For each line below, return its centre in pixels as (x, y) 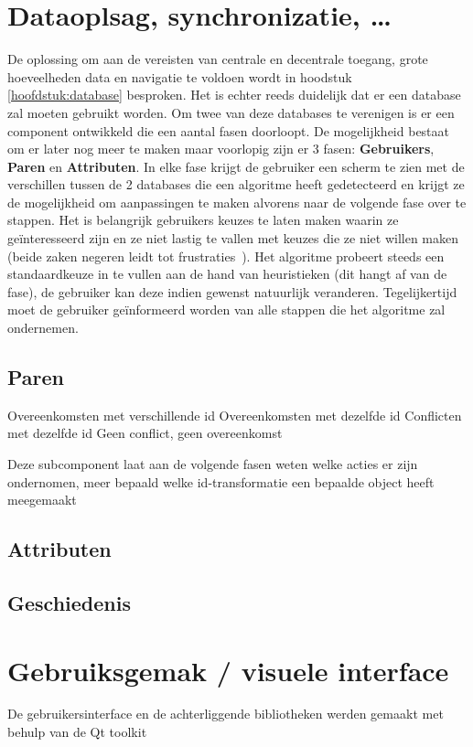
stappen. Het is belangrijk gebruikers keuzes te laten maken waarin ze (203, 220)
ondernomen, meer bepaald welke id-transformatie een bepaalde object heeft (221, 481)
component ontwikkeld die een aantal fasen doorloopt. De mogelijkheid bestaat (229, 130)
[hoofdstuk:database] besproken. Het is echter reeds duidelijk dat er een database (234, 95)
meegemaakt (42, 500)
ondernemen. (43, 328)
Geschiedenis (69, 602)
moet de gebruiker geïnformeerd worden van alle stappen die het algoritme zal (226, 309)
